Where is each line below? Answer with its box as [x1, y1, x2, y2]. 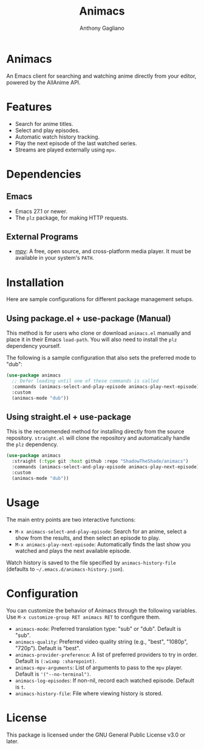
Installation [6, 276, 64, 290]
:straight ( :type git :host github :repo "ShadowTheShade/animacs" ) [12, 458, 189, 465]
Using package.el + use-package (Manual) [6, 313, 171, 324]
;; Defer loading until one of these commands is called [12, 378, 159, 384]
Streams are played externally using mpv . [15, 146, 117, 153]
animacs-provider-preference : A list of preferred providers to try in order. [15, 651, 198, 658]
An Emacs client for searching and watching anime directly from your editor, [6, 72, 197, 80]
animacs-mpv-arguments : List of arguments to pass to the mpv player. [15, 664, 183, 671]
